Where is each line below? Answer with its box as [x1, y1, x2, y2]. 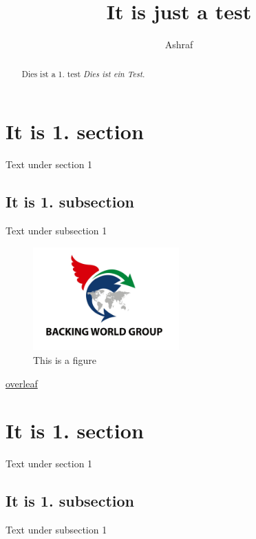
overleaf [6, 376, 38, 390]
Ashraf [164, 37, 193, 52]
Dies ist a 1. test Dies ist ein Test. [21, 68, 145, 79]
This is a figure [33, 352, 96, 367]
